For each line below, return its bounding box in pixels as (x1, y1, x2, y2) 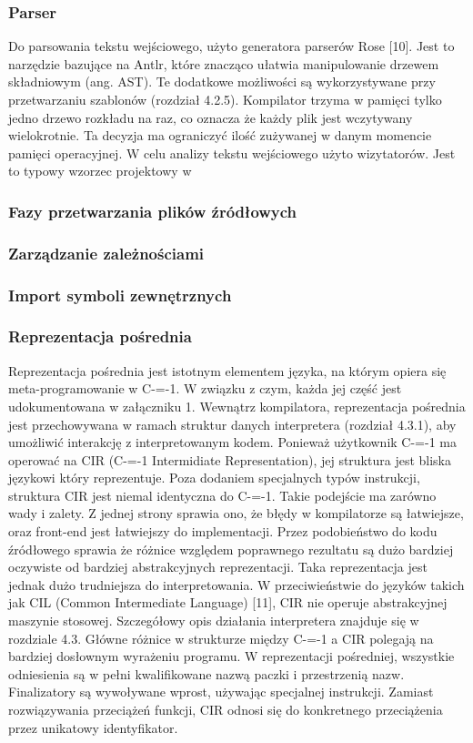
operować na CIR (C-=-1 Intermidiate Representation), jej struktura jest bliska (8, 450, 451, 469)
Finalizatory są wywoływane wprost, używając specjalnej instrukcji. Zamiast (8, 682, 434, 701)
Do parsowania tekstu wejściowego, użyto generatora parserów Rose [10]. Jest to (8, 36, 455, 56)
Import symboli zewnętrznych (8, 283, 232, 306)
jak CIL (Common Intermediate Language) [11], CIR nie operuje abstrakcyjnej (8, 593, 448, 612)
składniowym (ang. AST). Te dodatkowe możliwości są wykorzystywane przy (8, 72, 436, 91)
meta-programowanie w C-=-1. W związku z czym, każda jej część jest (8, 379, 402, 398)
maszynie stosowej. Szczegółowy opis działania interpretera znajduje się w (8, 611, 419, 630)
